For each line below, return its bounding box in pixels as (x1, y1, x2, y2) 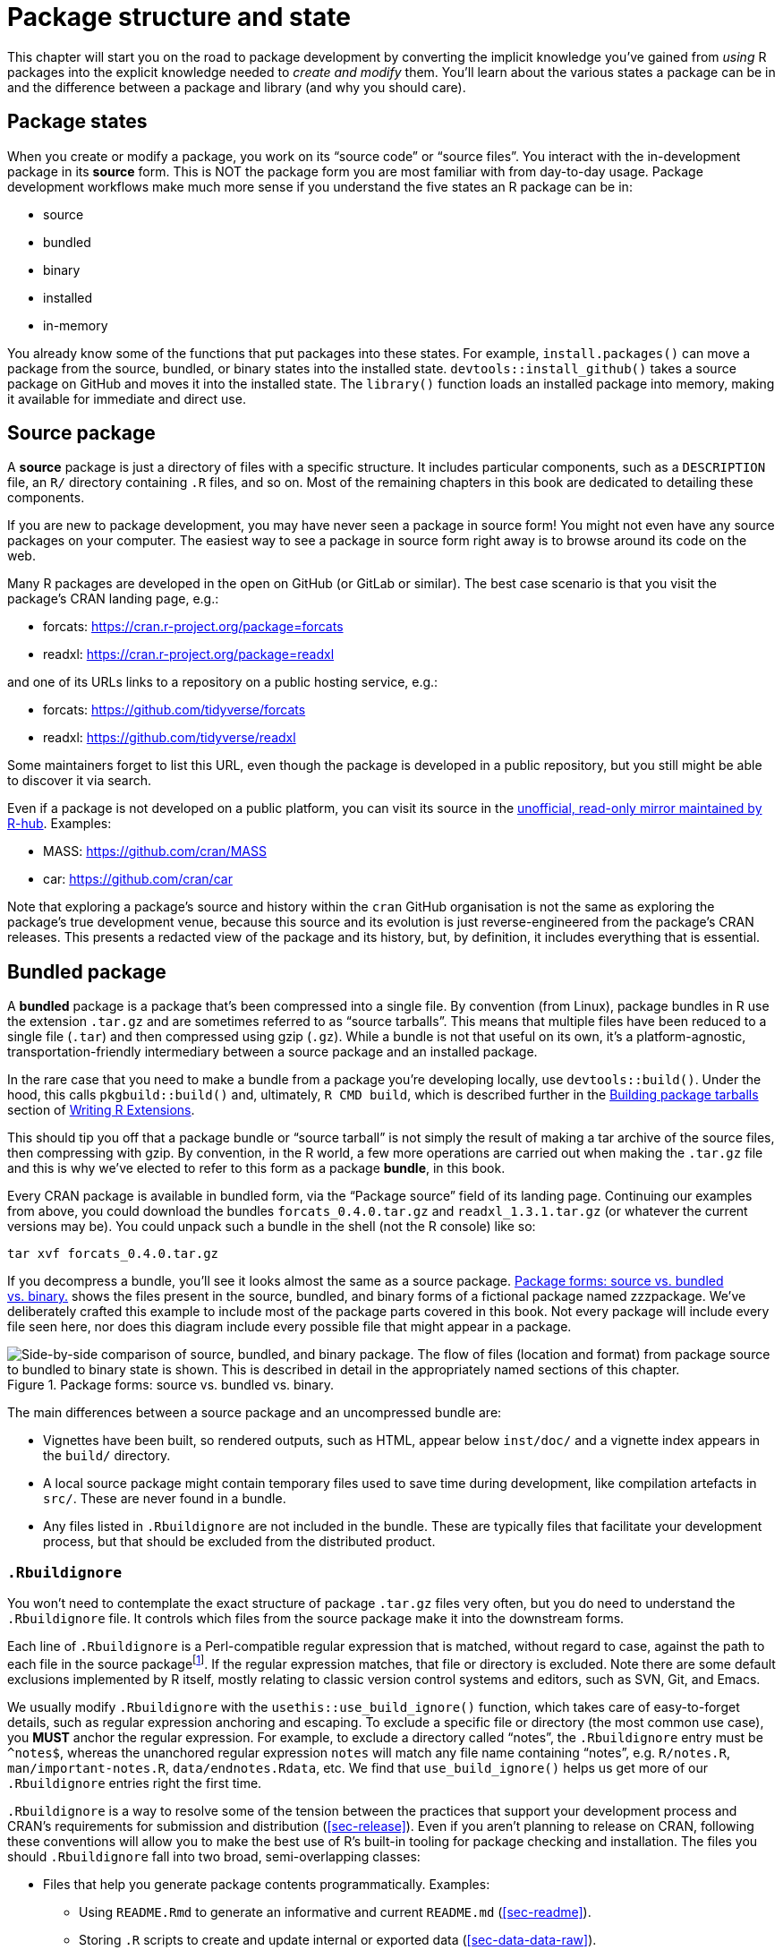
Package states (7, 110, 148, 133)
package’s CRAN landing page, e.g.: (7, 591, 219, 607)
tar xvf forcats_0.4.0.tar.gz (7, 1246, 219, 1262)
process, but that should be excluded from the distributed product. (43, 1534, 436, 1550)
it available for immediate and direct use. (7, 390, 246, 406)
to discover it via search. (7, 773, 152, 789)
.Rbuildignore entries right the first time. (7, 1775, 262, 1791)
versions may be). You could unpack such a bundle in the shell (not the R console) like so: (7, 1219, 536, 1235)
